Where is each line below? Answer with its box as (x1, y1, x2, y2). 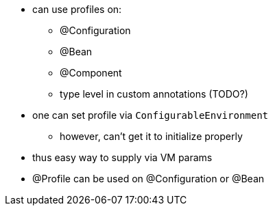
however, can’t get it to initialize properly (60, 130, 243, 142)
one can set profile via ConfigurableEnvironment (32, 109, 269, 121)
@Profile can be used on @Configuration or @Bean (32, 173, 265, 184)
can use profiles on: (32, 3, 122, 15)
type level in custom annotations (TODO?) (60, 88, 248, 100)
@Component (60, 67, 122, 79)
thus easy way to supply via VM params (32, 152, 213, 163)
